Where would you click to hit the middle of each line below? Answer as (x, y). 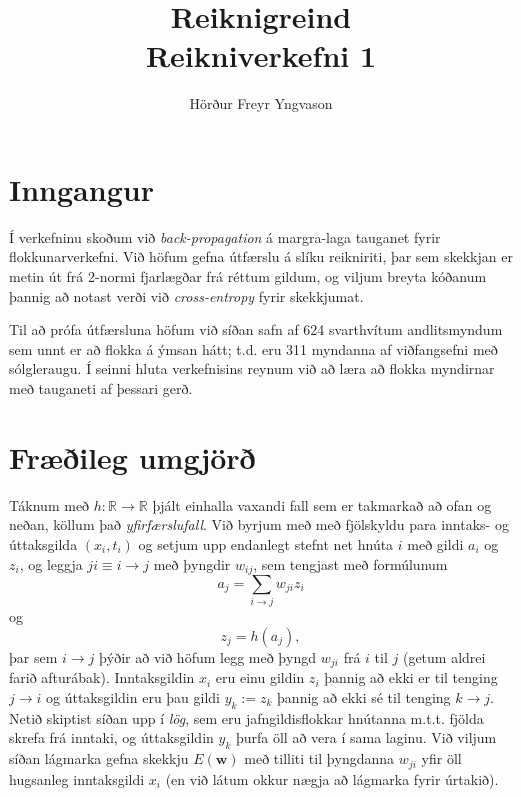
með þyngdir (192, 563)
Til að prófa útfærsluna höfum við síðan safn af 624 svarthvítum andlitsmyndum (256, 329)
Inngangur (81, 188)
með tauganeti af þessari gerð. (101, 388)
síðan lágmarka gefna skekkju (99, 758)
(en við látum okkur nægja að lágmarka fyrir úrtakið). (332, 778)
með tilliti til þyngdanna (319, 758)
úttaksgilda (43, 543)
